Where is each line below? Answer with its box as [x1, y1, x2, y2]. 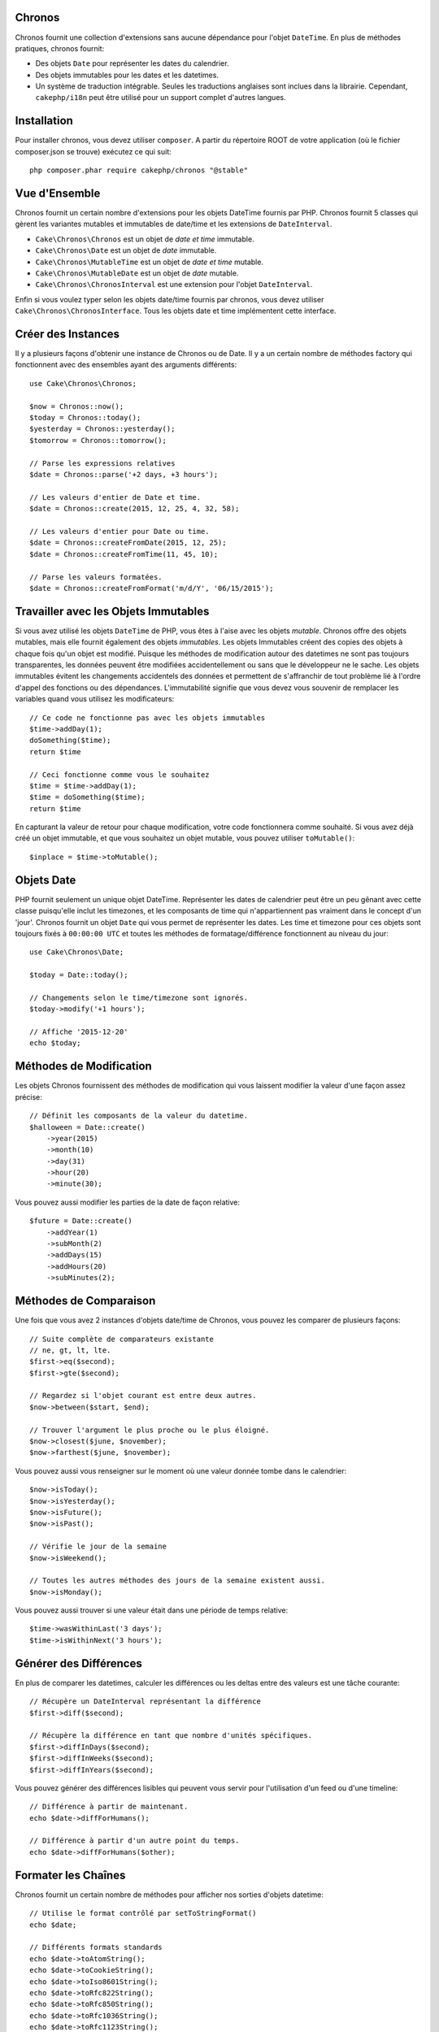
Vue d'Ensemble [15, 186, 101, 200]
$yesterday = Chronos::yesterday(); [29, 424, 176, 434]
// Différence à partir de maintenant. [29, 1802, 189, 1812]
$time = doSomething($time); [29, 792, 146, 802]
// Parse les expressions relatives [29, 458, 176, 467]
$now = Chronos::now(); [29, 402, 124, 410]
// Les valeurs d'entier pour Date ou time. [29, 527, 211, 536]
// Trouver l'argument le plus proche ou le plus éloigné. [29, 1425, 270, 1435]
